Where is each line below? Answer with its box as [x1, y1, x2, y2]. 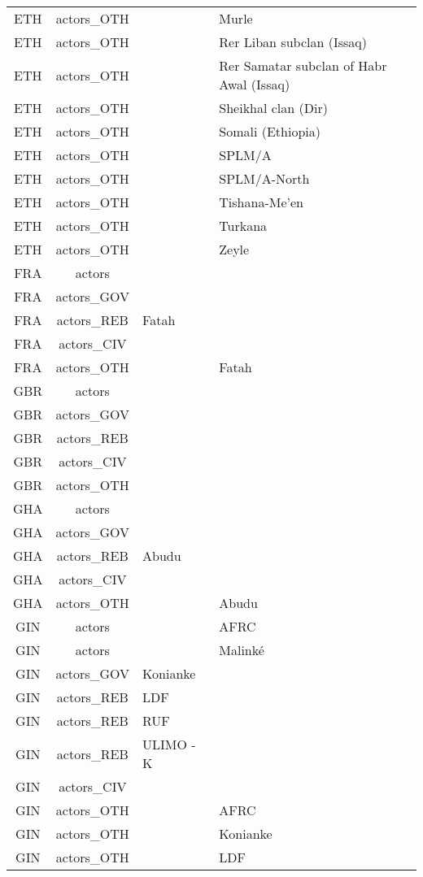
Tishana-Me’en [219, 193, 303, 211]
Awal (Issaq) [219, 75, 290, 93]
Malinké [219, 640, 264, 659]
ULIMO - [142, 735, 196, 753]
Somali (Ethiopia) [219, 122, 321, 141]
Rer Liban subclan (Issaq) [219, 33, 367, 51]
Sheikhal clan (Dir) [219, 98, 328, 117]
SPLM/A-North [219, 169, 310, 188]
